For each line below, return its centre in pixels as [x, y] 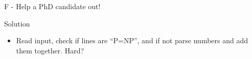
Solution [17, 23]
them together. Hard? [50, 50]
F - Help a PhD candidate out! [52, 6]
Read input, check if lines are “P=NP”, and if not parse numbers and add [132, 40]
